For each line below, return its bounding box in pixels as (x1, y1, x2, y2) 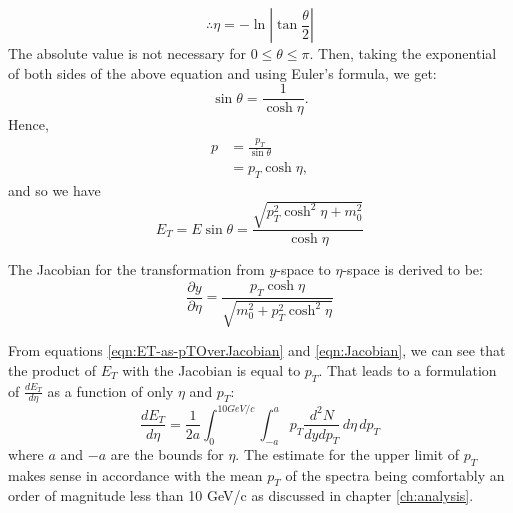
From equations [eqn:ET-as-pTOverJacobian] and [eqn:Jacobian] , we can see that (8, 340, 506, 361)
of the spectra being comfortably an (285, 464, 505, 485)
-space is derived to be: (342, 259, 483, 280)
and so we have (8, 180, 101, 201)
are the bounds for (110, 443, 224, 464)
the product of (8, 359, 96, 380)
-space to (276, 259, 331, 280)
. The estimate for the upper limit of (235, 443, 460, 464)
